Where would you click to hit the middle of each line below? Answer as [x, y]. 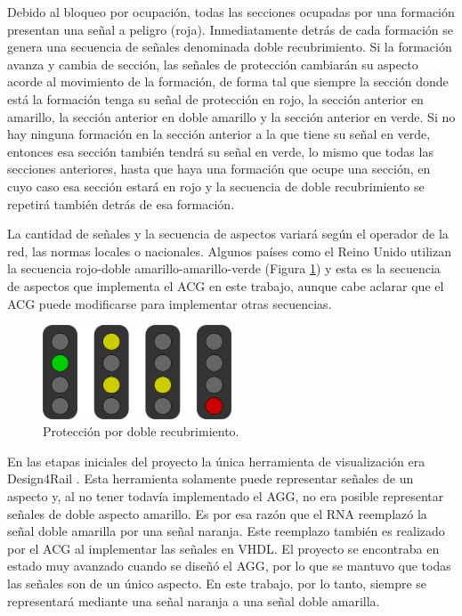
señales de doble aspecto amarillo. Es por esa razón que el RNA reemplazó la [217, 513]
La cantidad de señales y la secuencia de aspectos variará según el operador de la [228, 234]
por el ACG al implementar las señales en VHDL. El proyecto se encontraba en [223, 548]
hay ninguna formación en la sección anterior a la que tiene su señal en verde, [219, 134]
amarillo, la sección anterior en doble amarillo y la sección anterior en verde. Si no [231, 116]
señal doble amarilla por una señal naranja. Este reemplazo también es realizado [226, 531]
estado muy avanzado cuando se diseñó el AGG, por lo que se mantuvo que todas [229, 566]
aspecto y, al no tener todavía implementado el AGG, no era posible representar [226, 496]
